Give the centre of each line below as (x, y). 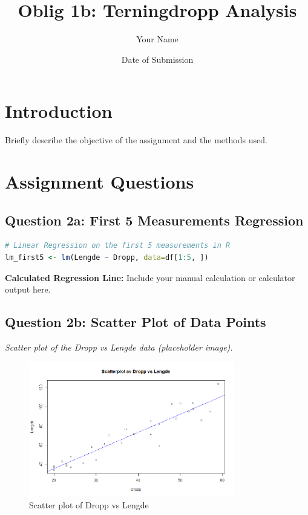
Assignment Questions (100, 182)
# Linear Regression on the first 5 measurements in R (118, 246)
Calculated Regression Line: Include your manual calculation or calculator (150, 277)
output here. (28, 289)
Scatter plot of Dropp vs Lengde (89, 504)
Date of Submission (157, 59)
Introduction (59, 111)
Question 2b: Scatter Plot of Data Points (136, 322)
